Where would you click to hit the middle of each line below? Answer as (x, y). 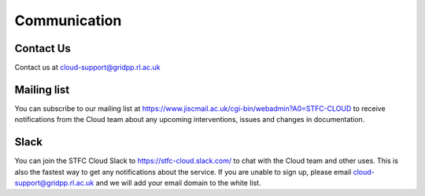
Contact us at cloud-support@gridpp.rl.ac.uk (87, 68)
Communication (68, 20)
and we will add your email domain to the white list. (178, 183)
